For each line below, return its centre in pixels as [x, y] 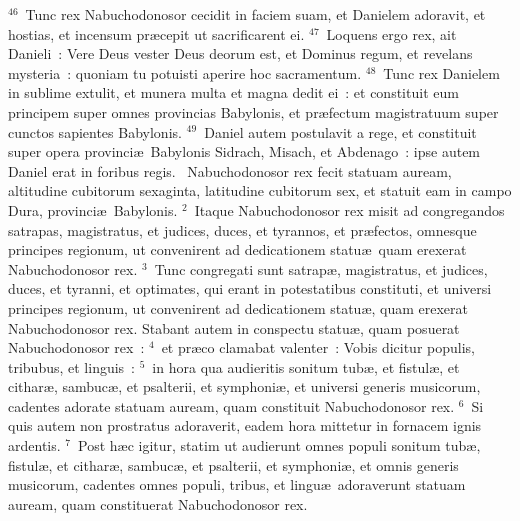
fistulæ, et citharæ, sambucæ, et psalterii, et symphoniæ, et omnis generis [233, 464]
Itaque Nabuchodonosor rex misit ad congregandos [349, 209]
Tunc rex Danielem [441, 72]
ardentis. [34, 445]
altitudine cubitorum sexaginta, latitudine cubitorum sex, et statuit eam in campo [260, 190]
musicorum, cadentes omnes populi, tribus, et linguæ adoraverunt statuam [237, 484]
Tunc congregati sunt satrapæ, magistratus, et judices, [321, 268]
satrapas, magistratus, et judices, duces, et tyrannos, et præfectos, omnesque [242, 229]
